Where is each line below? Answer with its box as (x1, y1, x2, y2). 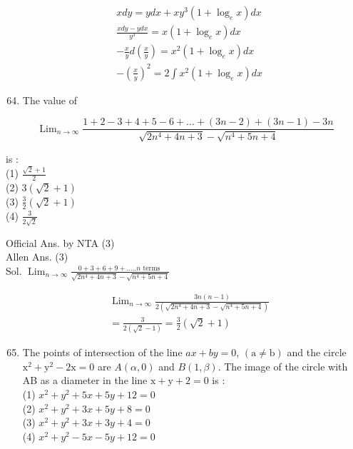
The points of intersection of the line (22, 345, 183, 360)
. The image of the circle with (218, 358, 348, 373)
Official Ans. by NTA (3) (6, 235, 115, 250)
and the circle (287, 345, 347, 360)
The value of (22, 92, 78, 107)
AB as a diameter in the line (22, 373, 148, 388)
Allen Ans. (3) (6, 249, 68, 264)
